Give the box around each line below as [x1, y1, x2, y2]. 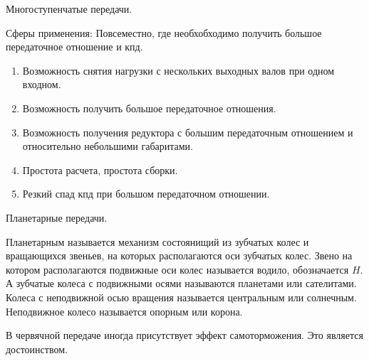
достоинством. [6, 341, 68, 356]
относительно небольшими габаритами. [22, 139, 193, 153]
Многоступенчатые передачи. [6, 1, 132, 16]
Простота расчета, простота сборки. [22, 162, 178, 177]
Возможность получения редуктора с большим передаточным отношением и [22, 124, 353, 139]
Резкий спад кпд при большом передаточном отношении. [22, 186, 270, 201]
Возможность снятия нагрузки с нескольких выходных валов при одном [22, 63, 335, 77]
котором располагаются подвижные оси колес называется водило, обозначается [6, 262, 349, 276]
